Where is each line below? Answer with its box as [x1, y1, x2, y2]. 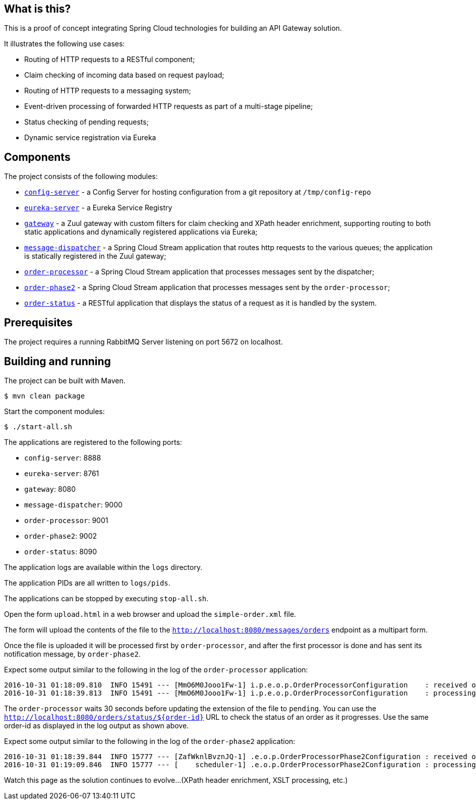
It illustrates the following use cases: [4, 39, 125, 48]
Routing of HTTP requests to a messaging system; [24, 86, 191, 95]
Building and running [4, 355, 111, 368]
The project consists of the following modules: [4, 172, 158, 181]
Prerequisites [4, 316, 73, 329]
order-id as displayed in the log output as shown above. [4, 721, 189, 730]
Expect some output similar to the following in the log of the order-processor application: [4, 665, 308, 674]
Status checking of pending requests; [24, 118, 149, 127]
